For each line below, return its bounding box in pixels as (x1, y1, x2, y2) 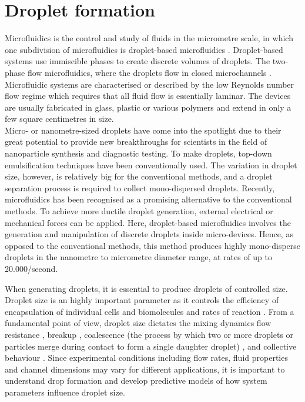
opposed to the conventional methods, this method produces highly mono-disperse (5, 239, 301, 251)
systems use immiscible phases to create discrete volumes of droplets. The (5, 55, 270, 67)
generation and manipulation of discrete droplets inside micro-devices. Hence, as (5, 228, 293, 240)
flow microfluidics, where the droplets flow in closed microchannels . (27, 66, 272, 78)
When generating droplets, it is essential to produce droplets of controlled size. (5, 282, 288, 294)
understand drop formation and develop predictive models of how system (5, 374, 267, 387)
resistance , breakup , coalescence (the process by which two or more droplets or (5, 328, 294, 340)
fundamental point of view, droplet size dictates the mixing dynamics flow (5, 317, 272, 329)
